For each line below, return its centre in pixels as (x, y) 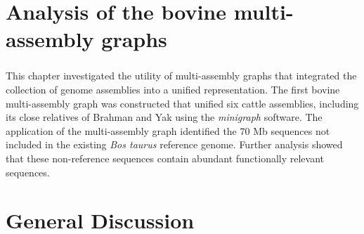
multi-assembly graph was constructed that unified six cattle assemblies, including (182, 103)
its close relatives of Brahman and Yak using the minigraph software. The (164, 117)
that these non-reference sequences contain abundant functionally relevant (165, 158)
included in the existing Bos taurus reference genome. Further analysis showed (174, 144)
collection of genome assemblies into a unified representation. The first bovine (173, 90)
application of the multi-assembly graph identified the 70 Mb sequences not (168, 130)
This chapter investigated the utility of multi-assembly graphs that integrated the (181, 76)
